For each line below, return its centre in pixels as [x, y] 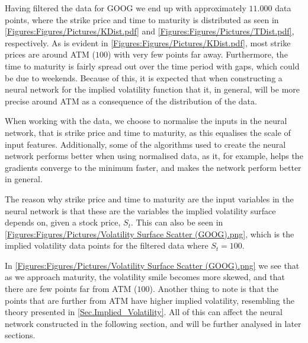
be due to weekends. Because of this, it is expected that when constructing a [144, 77]
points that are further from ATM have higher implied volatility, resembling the [150, 300]
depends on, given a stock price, [63, 222]
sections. [20, 335]
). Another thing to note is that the [214, 289]
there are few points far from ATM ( [71, 289]
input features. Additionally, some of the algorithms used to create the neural [145, 144]
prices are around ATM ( [50, 54]
